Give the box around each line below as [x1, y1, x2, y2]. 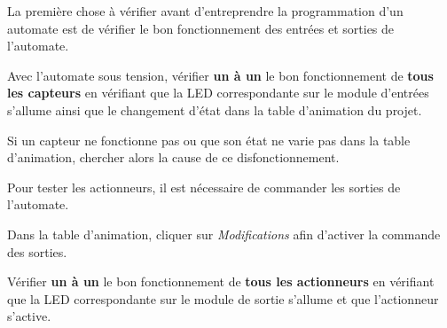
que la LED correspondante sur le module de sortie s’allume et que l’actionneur [7, 289, 439, 308]
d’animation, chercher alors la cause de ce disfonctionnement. [7, 148, 340, 167]
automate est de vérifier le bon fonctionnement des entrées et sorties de [7, 19, 395, 37]
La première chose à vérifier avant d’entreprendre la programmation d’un [7, 2, 404, 20]
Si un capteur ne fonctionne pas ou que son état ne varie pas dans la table [7, 130, 411, 149]
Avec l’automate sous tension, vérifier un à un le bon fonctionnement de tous [7, 66, 434, 84]
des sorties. [7, 242, 67, 261]
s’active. [7, 307, 51, 325]
